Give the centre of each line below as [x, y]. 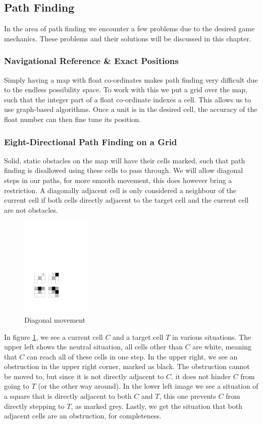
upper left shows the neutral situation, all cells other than [93, 347]
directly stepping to [34, 406]
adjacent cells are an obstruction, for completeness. [83, 416]
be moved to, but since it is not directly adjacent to [84, 376]
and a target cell [138, 337]
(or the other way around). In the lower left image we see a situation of [148, 386]
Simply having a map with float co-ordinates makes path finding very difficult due [131, 79]
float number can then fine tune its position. [72, 119]
